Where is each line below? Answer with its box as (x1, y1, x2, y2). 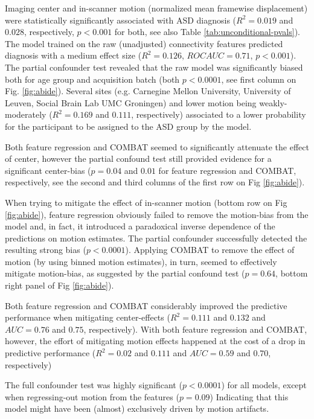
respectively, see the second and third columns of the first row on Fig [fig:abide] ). (5, 176, 305, 188)
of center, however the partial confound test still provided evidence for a (5, 152, 272, 165)
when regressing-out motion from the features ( (5, 390, 179, 403)
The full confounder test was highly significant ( (5, 379, 182, 391)
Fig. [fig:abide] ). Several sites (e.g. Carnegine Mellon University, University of (5, 85, 291, 97)
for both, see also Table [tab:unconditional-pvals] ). (114, 25, 300, 38)
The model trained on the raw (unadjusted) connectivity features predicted (5, 37, 283, 50)
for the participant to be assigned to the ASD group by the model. (5, 120, 252, 132)
